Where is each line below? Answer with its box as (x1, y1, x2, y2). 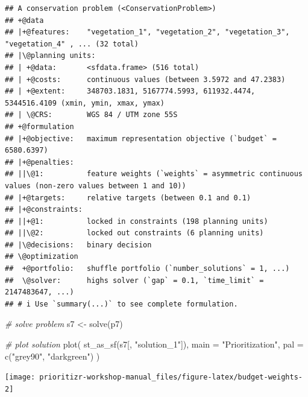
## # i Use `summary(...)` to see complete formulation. (5, 299, 238, 308)
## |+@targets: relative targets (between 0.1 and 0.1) (5, 193, 251, 202)
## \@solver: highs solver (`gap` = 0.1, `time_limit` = (5, 276, 264, 285)
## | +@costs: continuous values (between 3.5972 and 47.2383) (5, 75, 286, 84)
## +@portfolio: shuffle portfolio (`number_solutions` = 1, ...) (5, 264, 290, 273)
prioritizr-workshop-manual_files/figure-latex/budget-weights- (39, 373, 303, 382)
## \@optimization (5, 252, 78, 261)
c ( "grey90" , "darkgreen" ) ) (5, 349, 100, 362)
